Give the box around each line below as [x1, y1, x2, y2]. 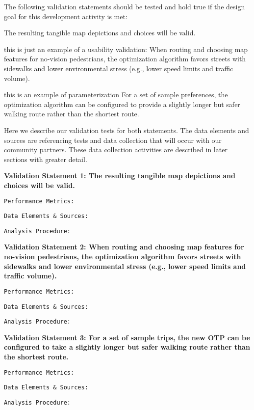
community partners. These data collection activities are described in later [4, 144, 228, 155]
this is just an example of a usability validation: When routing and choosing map [4, 44, 248, 54]
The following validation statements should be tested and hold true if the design [4, 1, 245, 11]
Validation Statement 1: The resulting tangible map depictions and [4, 170, 235, 181]
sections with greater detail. [4, 154, 87, 164]
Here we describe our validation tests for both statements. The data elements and [4, 125, 249, 135]
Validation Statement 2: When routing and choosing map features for [4, 242, 244, 252]
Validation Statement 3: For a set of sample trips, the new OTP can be [4, 332, 250, 342]
